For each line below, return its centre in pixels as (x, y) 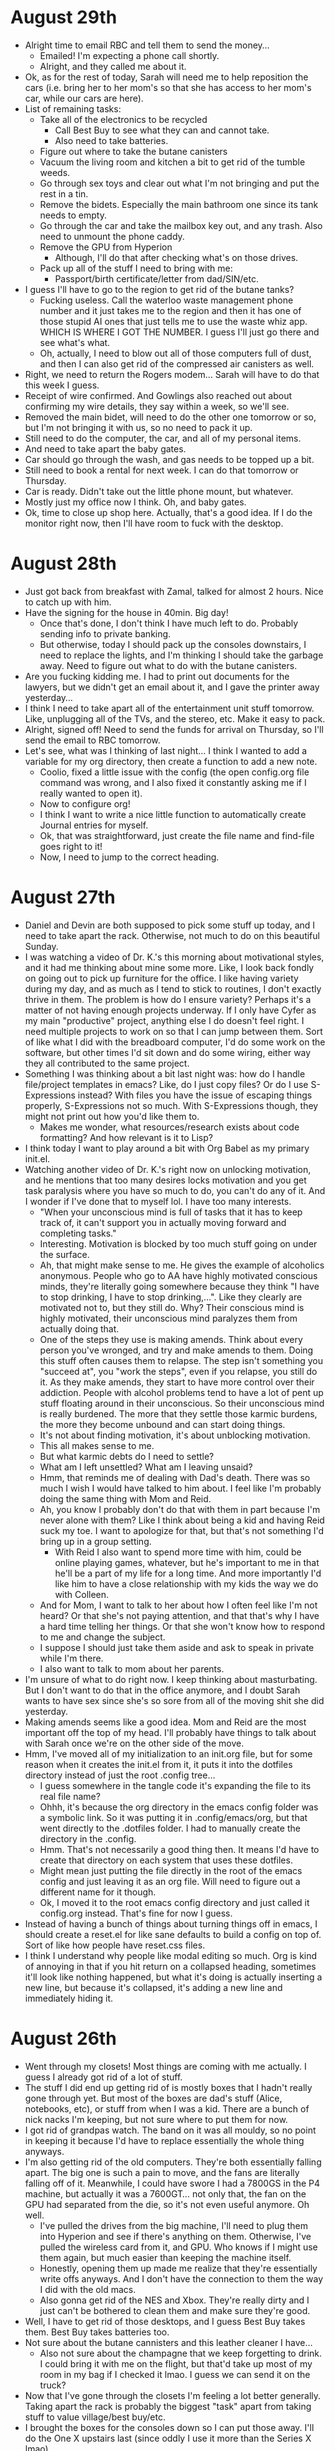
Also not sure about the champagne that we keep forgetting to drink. (181, 2353)
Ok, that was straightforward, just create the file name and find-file (177, 835)
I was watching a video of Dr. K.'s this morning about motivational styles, (174, 957)
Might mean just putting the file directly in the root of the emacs (171, 1870)
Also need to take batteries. (111, 140)
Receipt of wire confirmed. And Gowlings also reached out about (158, 395)
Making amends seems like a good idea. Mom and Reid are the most (165, 1722)
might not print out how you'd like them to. (112, 1116)
